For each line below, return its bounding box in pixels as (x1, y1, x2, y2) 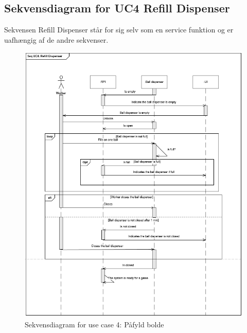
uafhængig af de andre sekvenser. (4, 34, 109, 45)
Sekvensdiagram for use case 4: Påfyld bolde (25, 319, 164, 329)
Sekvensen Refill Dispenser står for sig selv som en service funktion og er (4, 24, 234, 35)
